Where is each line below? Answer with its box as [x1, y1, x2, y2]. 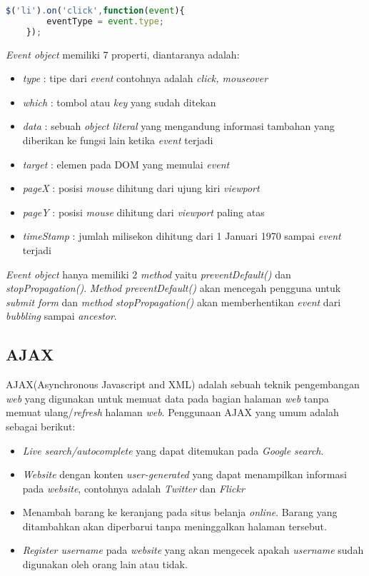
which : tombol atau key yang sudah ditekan [22, 94, 216, 109]
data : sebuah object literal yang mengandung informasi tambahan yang [22, 118, 335, 133]
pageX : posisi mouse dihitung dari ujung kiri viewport [22, 181, 260, 196]
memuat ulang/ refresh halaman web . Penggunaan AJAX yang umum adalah [6, 405, 339, 420]
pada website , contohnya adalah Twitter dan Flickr [22, 480, 245, 495]
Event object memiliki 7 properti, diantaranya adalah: [6, 46, 240, 61]
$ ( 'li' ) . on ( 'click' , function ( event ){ [6, 6, 185, 16]
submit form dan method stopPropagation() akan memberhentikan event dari [6, 294, 341, 309]
